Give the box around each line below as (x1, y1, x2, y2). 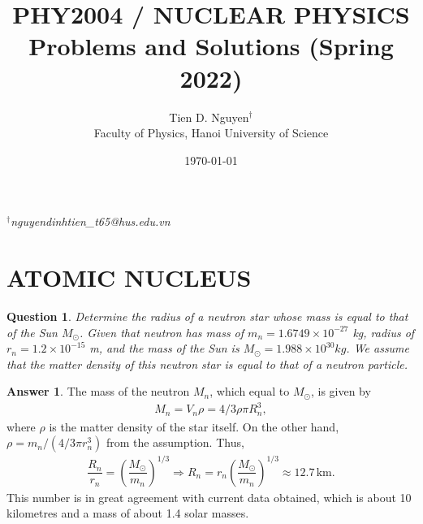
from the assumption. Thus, (106, 434, 244, 451)
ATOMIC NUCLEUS (6, 261, 252, 294)
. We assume (346, 340, 410, 357)
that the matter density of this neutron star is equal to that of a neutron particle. (6, 355, 408, 372)
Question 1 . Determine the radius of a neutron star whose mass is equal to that (6, 308, 408, 324)
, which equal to (209, 383, 290, 400)
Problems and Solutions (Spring (28, 29, 394, 63)
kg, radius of (352, 323, 415, 340)
